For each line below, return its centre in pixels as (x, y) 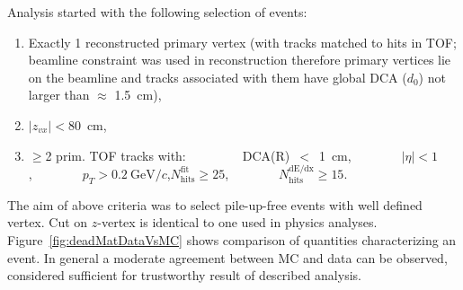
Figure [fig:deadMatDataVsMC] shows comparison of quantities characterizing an (232, 239)
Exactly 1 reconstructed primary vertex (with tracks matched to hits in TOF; (242, 42)
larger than (59, 95)
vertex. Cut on (48, 222)
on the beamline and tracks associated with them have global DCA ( (218, 77)
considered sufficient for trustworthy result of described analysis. (184, 275)
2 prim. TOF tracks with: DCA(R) (168, 155)
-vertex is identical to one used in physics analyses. (237, 222)
